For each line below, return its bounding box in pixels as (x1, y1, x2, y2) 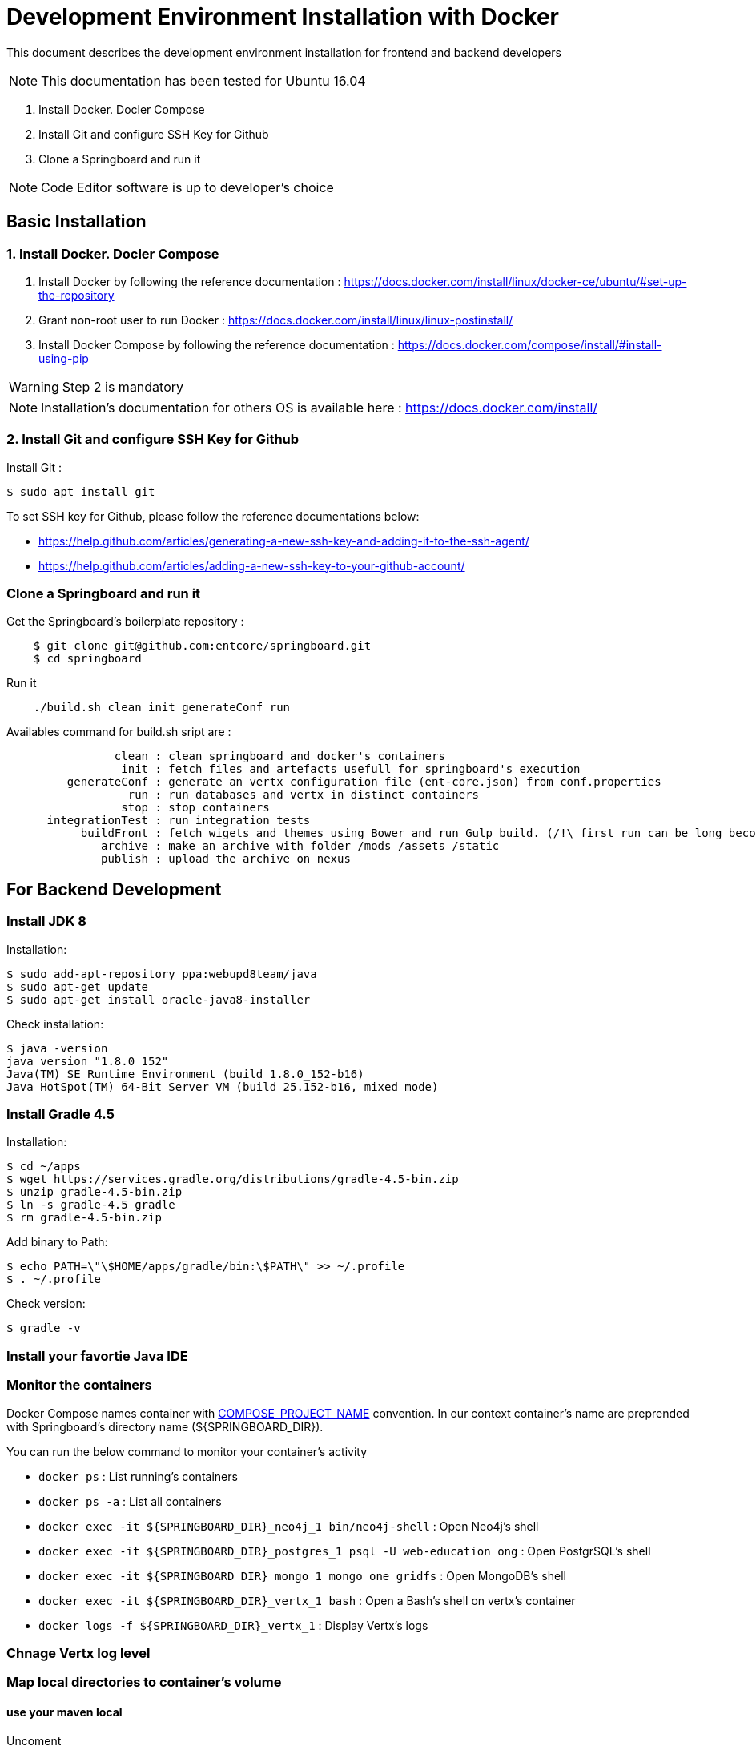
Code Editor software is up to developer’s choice (41, 179, 334, 195)
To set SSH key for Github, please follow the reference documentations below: (6, 509, 420, 523)
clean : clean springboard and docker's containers (114, 750, 445, 763)
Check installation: (6, 1016, 104, 1031)
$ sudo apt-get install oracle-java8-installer (6, 992, 311, 1006)
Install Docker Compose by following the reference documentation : (38, 337, 395, 352)
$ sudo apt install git (6, 485, 155, 498)
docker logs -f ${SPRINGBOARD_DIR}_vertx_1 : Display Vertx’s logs (38, 1618, 428, 1632)
